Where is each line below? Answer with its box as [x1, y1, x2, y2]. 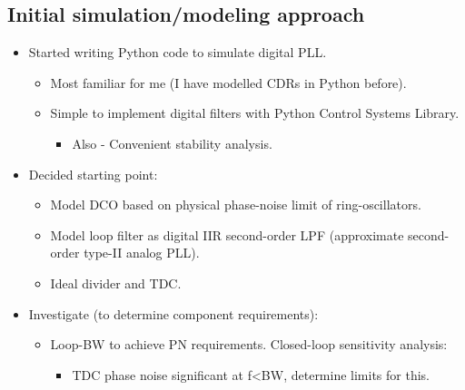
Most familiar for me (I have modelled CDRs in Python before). [50, 73, 407, 92]
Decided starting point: [28, 164, 158, 183]
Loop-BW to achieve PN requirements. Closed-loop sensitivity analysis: [50, 335, 448, 354]
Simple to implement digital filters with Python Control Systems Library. [50, 103, 460, 122]
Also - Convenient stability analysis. [72, 133, 272, 152]
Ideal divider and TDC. [50, 273, 182, 292]
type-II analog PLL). [84, 243, 200, 262]
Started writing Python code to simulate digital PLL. [28, 43, 327, 62]
